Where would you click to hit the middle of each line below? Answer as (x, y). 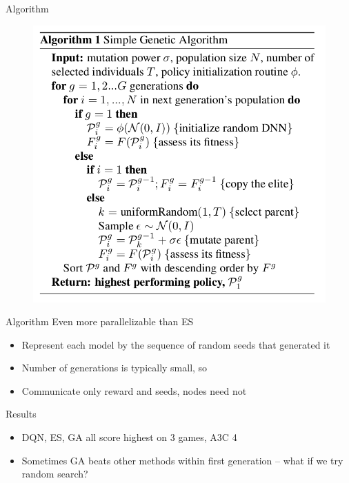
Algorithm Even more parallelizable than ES (100, 321)
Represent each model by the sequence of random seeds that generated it (176, 344)
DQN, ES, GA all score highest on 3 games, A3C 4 (129, 437)
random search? (55, 474)
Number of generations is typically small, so (114, 368)
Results (21, 414)
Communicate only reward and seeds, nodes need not (134, 390)
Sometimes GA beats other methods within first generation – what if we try (182, 460)
